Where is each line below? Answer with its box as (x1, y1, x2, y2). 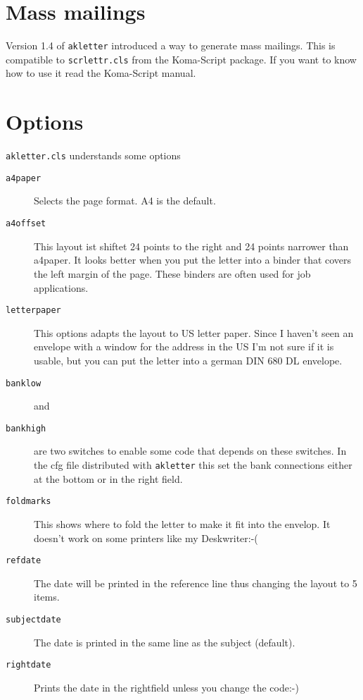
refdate (6, 555, 42, 566)
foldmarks (6, 496, 51, 507)
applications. (34, 280, 89, 295)
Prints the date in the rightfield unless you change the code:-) (34, 680, 299, 694)
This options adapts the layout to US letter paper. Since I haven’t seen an (34, 325, 354, 340)
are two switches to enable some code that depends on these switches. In (34, 443, 347, 458)
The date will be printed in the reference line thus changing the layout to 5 (34, 575, 357, 590)
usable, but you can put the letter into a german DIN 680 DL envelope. (34, 352, 343, 367)
